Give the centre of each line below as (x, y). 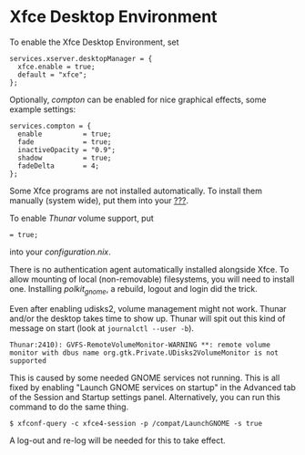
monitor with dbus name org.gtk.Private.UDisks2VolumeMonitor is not (144, 353)
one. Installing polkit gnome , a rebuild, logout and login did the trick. (133, 290)
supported (28, 361)
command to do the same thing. (69, 407)
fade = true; (65, 142)
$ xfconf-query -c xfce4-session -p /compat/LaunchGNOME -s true (136, 423)
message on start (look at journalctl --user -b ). (102, 328)
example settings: (43, 109)
